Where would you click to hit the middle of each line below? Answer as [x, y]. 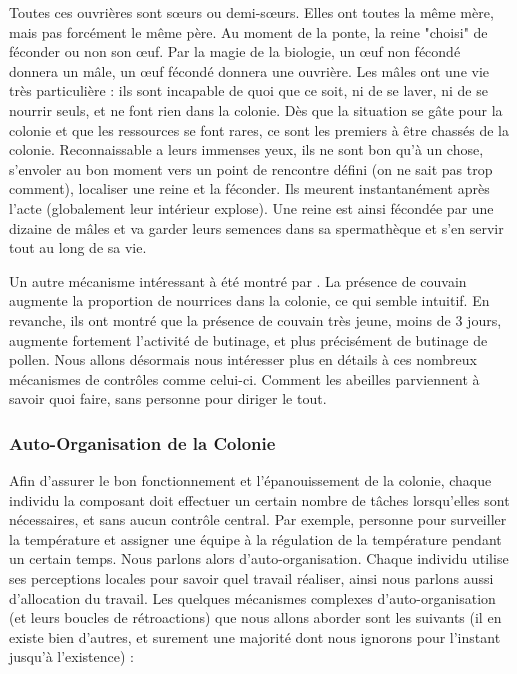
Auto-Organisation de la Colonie [142, 442]
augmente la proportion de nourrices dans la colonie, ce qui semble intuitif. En [249, 300]
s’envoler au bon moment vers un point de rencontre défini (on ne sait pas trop [251, 168]
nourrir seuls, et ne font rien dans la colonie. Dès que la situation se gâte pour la [256, 109]
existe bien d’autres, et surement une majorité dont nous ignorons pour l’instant [255, 636]
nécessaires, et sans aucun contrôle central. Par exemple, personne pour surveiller [258, 519]
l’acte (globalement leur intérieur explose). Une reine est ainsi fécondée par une [251, 207]
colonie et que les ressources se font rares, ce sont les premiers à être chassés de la [259, 129]
